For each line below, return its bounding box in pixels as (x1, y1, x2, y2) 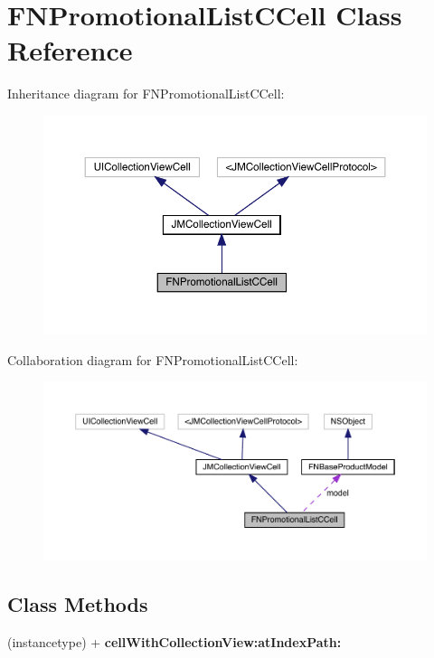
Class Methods (7, 590, 148, 618)
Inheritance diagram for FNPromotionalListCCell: (7, 84, 285, 103)
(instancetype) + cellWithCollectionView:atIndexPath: (7, 632, 342, 651)
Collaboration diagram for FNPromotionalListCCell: (7, 350, 298, 369)
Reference (7, 32, 133, 69)
